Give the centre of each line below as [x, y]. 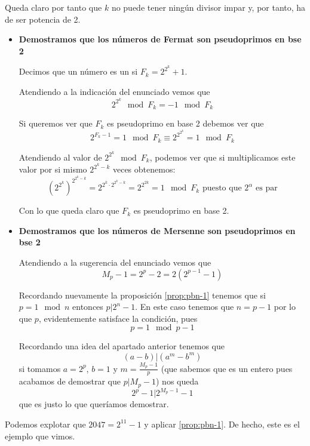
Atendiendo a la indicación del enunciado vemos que [114, 92]
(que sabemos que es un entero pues [227, 368]
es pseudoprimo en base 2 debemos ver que [185, 123]
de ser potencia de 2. [43, 19]
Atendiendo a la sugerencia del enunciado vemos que [115, 262]
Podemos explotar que [45, 424]
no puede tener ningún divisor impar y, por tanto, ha [208, 7]
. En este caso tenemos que [185, 307]
